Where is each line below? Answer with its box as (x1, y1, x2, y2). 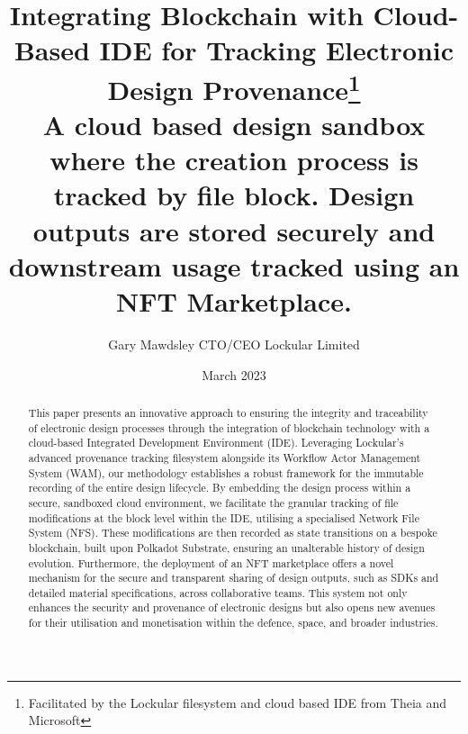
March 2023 (202, 365, 266, 384)
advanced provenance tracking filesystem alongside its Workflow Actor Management (28, 449, 421, 465)
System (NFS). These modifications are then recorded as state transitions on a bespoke (28, 525, 437, 540)
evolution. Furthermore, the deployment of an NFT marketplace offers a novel (28, 555, 394, 570)
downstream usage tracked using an (8, 247, 460, 284)
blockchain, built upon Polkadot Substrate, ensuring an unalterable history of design (28, 539, 425, 555)
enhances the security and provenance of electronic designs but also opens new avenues (28, 600, 436, 615)
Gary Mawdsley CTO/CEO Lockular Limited (108, 334, 360, 353)
